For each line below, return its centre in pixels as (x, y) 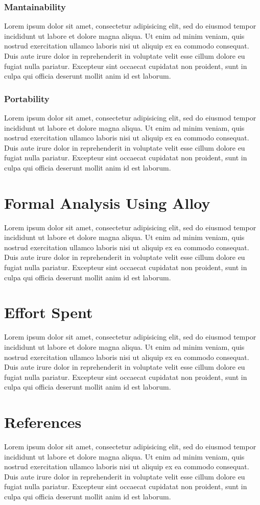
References (43, 422)
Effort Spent (49, 312)
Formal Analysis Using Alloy (107, 202)
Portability (27, 98)
